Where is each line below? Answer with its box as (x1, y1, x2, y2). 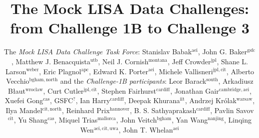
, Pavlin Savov (210, 105, 254, 115)
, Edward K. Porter (89, 66, 148, 76)
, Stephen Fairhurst (97, 85, 157, 96)
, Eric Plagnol (39, 66, 81, 76)
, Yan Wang (171, 115, 208, 125)
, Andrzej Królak (185, 95, 237, 106)
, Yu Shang (13, 115, 48, 125)
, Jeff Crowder (167, 56, 211, 66)
